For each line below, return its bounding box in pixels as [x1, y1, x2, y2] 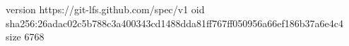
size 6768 [6, 29, 45, 44]
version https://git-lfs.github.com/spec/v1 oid [6, 2, 205, 16]
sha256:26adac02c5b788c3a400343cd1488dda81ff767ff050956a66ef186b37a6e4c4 [6, 15, 344, 30]
